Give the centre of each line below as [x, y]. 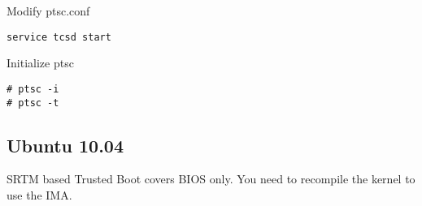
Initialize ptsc [40, 63]
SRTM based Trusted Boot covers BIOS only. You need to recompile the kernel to [211, 179]
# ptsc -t [33, 103]
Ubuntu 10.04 [65, 145]
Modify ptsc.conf [48, 11]
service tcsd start [59, 37]
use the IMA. [39, 194]
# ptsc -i [33, 89]
